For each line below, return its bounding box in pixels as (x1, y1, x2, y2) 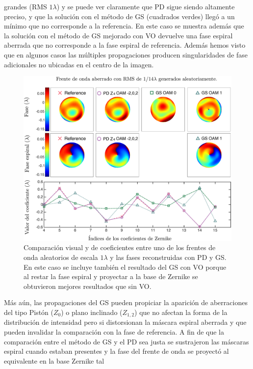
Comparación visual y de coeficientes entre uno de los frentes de (24, 242, 216, 253)
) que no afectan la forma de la (134, 307, 228, 317)
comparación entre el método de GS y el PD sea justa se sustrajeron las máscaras (4, 336, 249, 346)
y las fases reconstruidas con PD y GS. (110, 252, 227, 262)
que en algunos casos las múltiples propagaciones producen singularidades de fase (4, 49, 248, 59)
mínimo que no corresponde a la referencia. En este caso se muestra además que (4, 21, 244, 31)
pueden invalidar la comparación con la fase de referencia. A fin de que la (4, 326, 225, 337)
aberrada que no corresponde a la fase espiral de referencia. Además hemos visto (4, 40, 246, 50)
